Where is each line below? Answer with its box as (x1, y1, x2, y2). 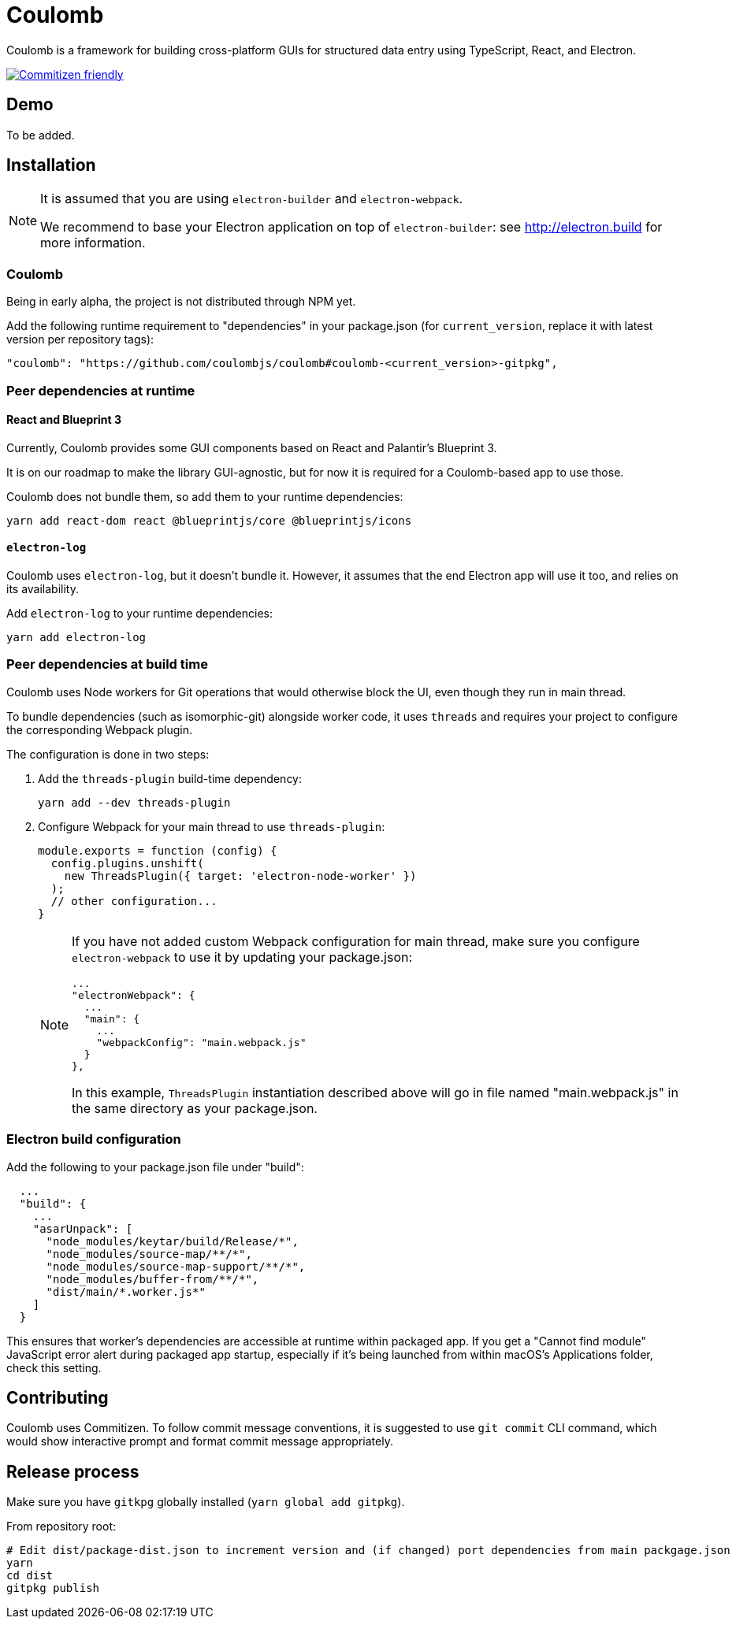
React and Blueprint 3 (6, 413, 121, 427)
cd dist (6, 1569, 54, 1582)
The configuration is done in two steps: (6, 747, 210, 761)
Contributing (6, 1387, 109, 1408)
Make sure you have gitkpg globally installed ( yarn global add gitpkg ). (6, 1495, 405, 1509)
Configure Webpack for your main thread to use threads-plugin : (38, 819, 385, 833)
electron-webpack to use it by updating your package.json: (72, 948, 413, 965)
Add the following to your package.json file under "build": (6, 1159, 304, 1174)
